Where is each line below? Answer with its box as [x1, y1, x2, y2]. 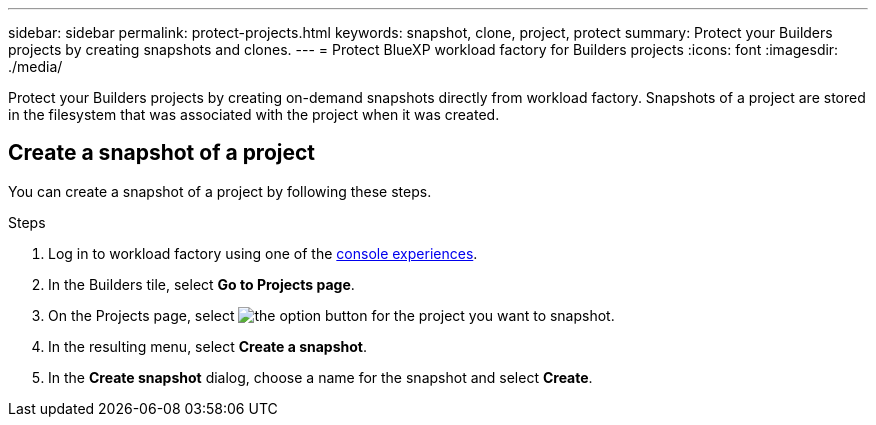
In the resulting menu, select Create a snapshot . [48, 337, 367, 355]
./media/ [8, 58, 63, 75]
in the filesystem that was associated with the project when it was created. [8, 106, 500, 123]
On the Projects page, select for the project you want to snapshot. [48, 306, 615, 324]
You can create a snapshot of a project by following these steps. [8, 182, 432, 200]
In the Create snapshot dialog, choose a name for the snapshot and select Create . [48, 368, 593, 386]
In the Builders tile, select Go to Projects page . [48, 275, 355, 293]
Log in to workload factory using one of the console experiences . [48, 244, 478, 262]
